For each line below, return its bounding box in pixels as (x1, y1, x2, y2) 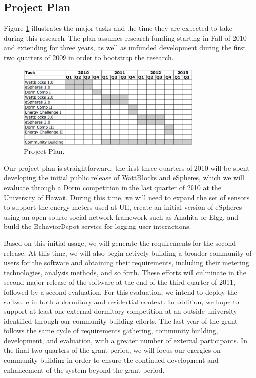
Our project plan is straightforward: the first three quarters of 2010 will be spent (4, 162, 250, 173)
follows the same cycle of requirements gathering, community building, (4, 325, 218, 336)
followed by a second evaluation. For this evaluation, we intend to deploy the (4, 286, 237, 297)
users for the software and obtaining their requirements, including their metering (4, 257, 249, 268)
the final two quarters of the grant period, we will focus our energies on (4, 345, 221, 355)
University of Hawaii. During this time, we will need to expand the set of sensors (4, 192, 250, 202)
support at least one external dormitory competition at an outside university (4, 306, 237, 316)
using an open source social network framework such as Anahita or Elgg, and (4, 211, 239, 222)
